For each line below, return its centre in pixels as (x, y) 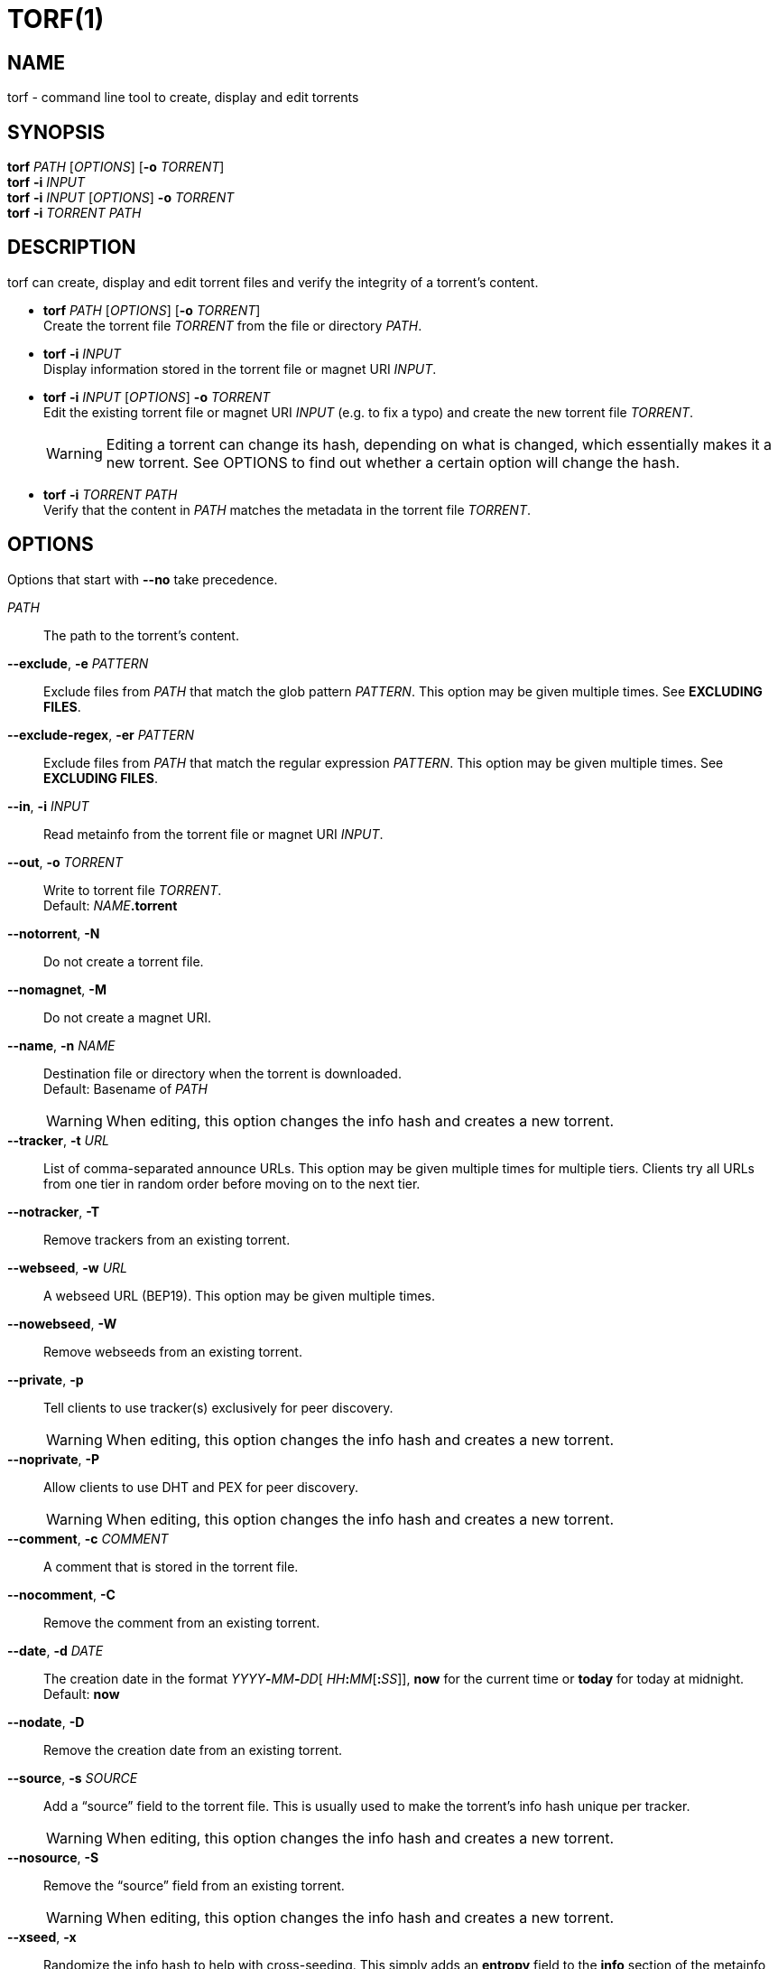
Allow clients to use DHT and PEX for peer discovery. (201, 1487)
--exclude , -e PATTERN (78, 663)
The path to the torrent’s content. (141, 635)
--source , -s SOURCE (73, 1778)
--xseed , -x (42, 1936)
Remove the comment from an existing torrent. (182, 1622)
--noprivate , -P (54, 1459)
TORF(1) (56, 19)
